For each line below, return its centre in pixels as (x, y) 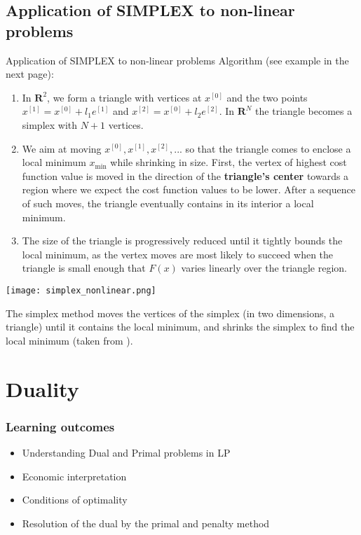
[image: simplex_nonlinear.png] (81, 290)
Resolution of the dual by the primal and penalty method (146, 523)
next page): (30, 74)
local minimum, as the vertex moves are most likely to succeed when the (178, 254)
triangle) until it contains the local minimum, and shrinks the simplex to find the (180, 327)
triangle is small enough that (84, 268)
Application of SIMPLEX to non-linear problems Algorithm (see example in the (177, 60)
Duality (42, 388)
